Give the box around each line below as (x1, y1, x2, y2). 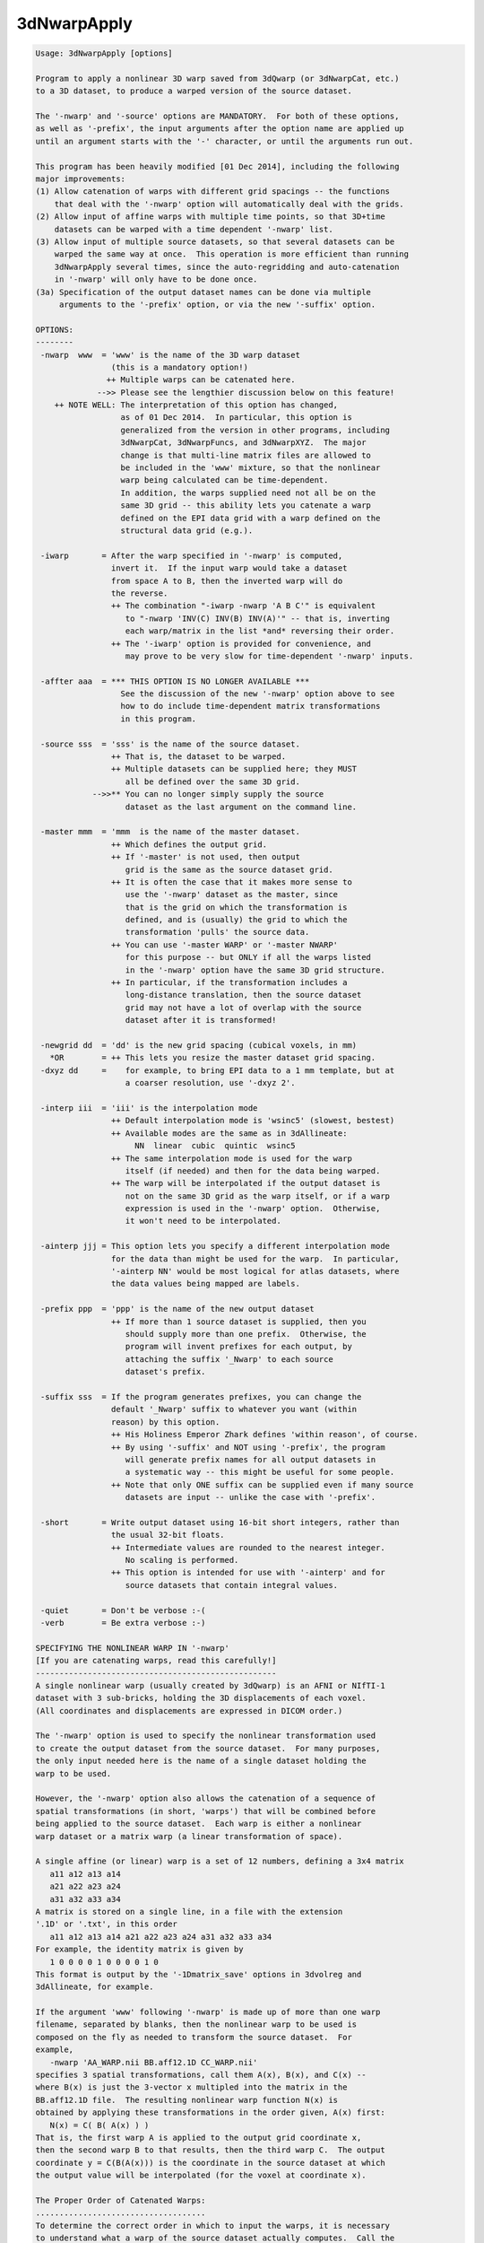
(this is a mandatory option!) (110, 362, 248, 372)
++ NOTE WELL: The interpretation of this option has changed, (54, 400, 339, 410)
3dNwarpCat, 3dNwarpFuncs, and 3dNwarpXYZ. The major (120, 438, 367, 448)
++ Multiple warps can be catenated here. (106, 375, 296, 385)
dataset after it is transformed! (125, 1015, 277, 1025)
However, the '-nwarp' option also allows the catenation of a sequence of (35, 1794, 376, 1803)
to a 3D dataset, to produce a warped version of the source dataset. (35, 86, 353, 96)
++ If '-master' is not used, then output (110, 852, 300, 862)
